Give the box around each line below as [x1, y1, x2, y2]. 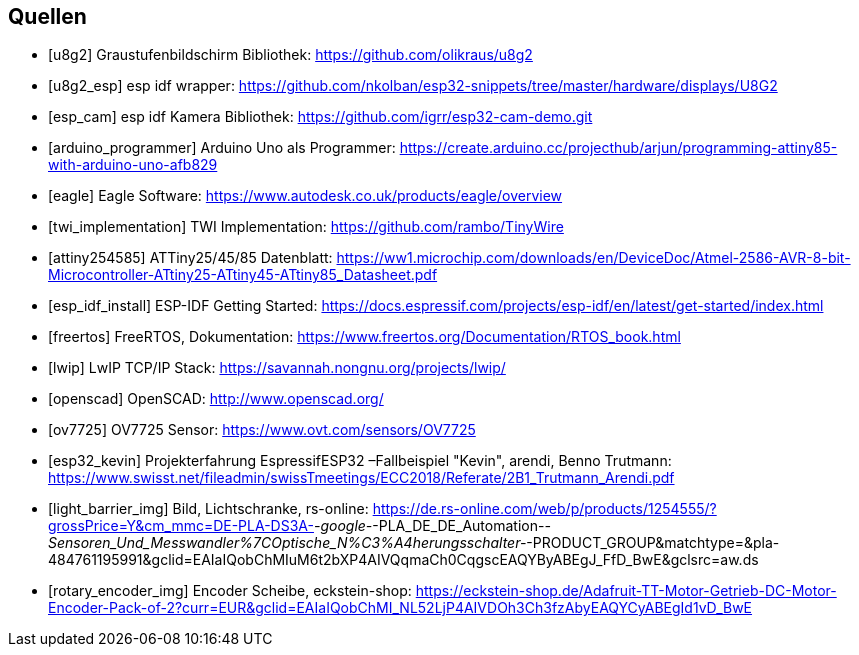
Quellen [8, 4, 87, 29]
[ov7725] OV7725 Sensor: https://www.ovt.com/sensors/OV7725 [48, 421, 476, 439]
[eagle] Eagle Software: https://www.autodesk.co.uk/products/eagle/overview [48, 187, 563, 205]
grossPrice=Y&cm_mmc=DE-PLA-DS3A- [48, 517, 314, 535]
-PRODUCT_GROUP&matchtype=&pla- [526, 534, 780, 552]
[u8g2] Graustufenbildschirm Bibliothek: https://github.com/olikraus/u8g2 [48, 46, 533, 64]
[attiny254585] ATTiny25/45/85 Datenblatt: [48, 249, 333, 267]
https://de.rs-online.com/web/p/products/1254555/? [372, 500, 717, 518]
